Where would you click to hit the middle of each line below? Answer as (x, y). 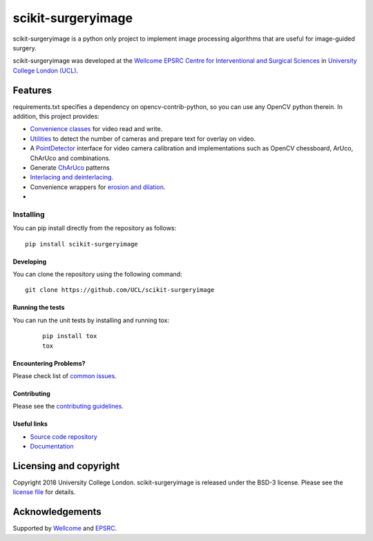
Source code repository (64, 436)
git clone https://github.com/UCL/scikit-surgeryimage (120, 290)
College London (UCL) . (46, 70)
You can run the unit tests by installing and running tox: (91, 320)
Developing (30, 262)
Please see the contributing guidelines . (68, 406)
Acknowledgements (57, 512)
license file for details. (44, 492)
